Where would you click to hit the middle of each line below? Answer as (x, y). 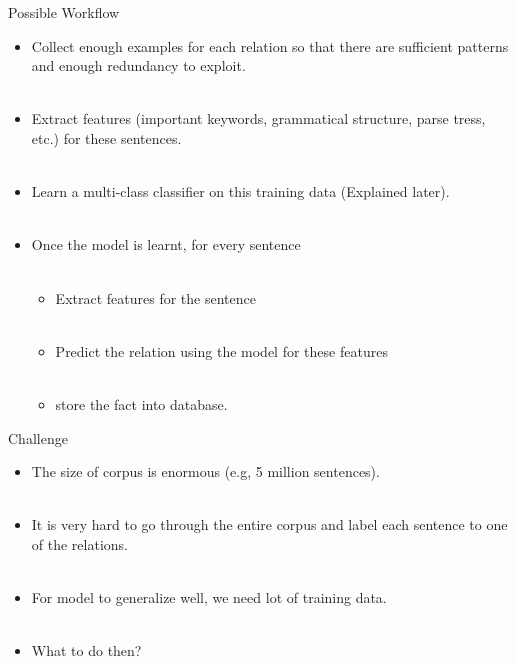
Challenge (38, 437)
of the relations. (79, 543)
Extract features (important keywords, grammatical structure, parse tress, (258, 118)
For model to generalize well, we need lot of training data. (209, 597)
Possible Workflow (64, 12)
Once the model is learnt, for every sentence (166, 244)
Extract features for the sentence (155, 297)
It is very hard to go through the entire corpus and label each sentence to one (269, 524)
